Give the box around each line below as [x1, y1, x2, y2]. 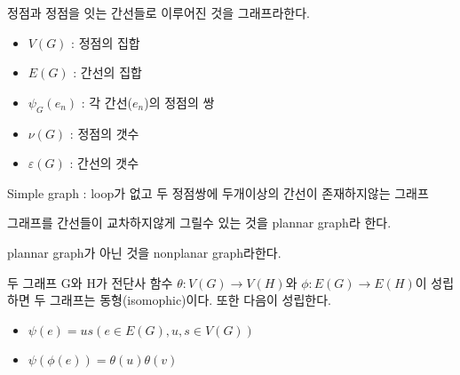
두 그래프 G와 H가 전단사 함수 [7, 273, 173, 291]
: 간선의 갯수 [69, 154, 139, 172]
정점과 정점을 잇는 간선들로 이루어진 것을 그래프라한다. [7, 4, 310, 21]
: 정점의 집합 [71, 33, 140, 52]
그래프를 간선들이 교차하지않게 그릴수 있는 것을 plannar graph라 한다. [7, 213, 392, 232]
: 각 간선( [81, 92, 133, 111]
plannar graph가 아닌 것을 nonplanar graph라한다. [7, 243, 282, 261]
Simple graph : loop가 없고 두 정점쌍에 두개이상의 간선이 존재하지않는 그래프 [7, 183, 429, 202]
